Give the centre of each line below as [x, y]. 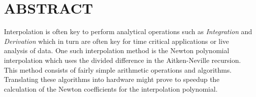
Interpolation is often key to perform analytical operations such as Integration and [128, 31]
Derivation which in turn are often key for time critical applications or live [117, 41]
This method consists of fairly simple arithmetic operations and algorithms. [118, 69]
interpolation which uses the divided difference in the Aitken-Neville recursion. [123, 60]
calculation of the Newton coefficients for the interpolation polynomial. [111, 88]
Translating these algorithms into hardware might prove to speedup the [112, 79]
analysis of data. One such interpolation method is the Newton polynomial [117, 50]
